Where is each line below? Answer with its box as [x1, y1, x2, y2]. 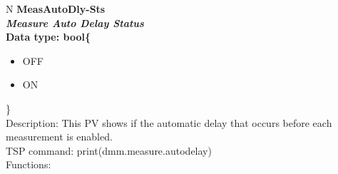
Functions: [6, 157, 51, 172]
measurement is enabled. [6, 129, 113, 144]
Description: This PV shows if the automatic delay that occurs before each [6, 115, 332, 130]
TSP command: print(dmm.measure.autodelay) [6, 143, 212, 158]
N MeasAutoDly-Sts [6, 1, 106, 16]
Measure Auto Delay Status [6, 15, 144, 30]
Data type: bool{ [6, 29, 91, 44]
